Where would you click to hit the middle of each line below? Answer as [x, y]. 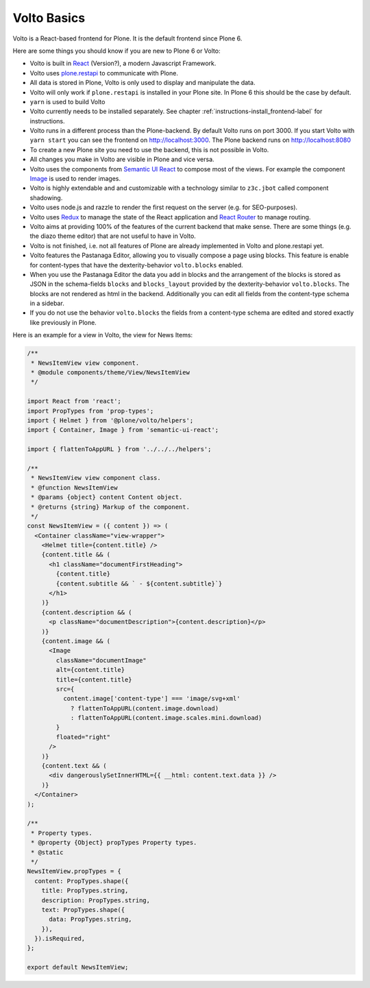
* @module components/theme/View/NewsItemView [110, 373]
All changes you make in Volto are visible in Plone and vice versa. [122, 159]
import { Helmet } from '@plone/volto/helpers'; [110, 420]
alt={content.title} [90, 670]
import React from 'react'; [74, 401]
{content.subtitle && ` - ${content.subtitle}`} [139, 583]
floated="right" [83, 737]
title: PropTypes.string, [85, 891]
